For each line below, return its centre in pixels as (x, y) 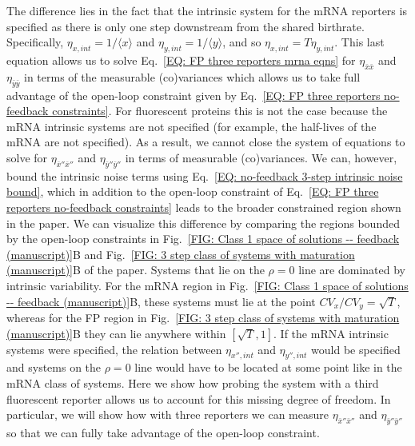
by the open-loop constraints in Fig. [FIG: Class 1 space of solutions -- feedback (203, 239)
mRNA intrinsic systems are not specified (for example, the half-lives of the (192, 126)
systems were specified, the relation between (114, 349)
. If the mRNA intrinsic (331, 333)
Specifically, (35, 42)
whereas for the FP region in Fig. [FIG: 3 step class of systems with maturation (203, 317)
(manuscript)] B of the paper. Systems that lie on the (136, 270)
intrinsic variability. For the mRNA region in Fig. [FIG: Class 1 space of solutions (207, 285)
